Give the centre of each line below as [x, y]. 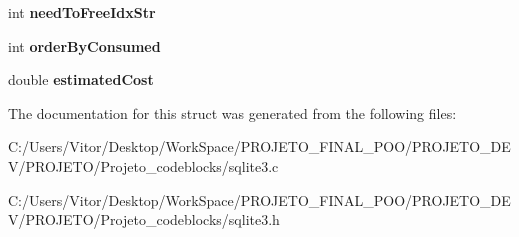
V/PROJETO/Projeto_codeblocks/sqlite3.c [143, 165]
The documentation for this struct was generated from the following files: [232, 112]
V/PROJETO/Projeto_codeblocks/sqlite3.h [144, 219]
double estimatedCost [81, 79]
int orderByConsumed [84, 45]
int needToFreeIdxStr [82, 12]
